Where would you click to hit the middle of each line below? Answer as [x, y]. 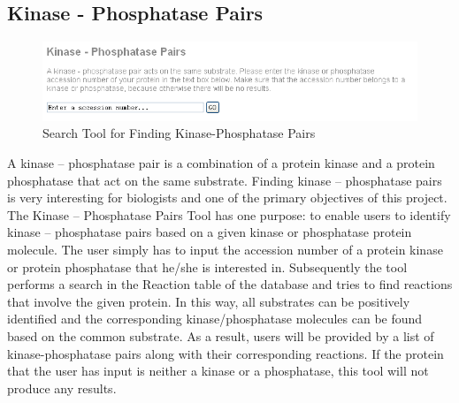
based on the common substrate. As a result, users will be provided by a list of [221, 335]
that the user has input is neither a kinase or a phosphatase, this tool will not [218, 371]
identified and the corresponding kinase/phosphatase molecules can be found [215, 319]
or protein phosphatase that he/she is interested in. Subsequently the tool [207, 266]
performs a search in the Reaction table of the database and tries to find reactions [230, 284]
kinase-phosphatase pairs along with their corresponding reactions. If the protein [226, 353]
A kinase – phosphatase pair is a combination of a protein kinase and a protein [221, 163]
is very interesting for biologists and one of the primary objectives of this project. [227, 198]
